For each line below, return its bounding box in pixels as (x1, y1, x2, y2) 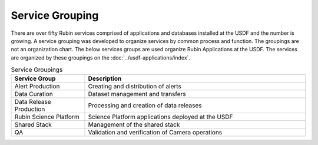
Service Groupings (11, 65, 63, 74)
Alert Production (14, 83, 60, 91)
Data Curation (14, 90, 53, 98)
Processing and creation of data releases (88, 101, 203, 110)
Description (88, 74, 122, 83)
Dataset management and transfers (88, 90, 187, 98)
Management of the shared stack (88, 121, 180, 129)
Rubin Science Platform (14, 113, 79, 121)
